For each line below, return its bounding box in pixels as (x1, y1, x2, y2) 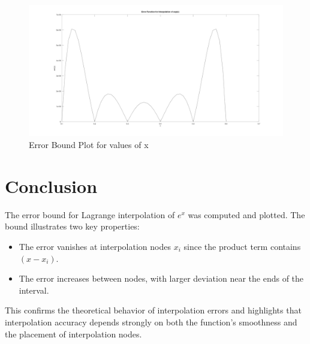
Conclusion (5, 173, 98, 198)
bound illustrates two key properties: (5, 220, 140, 233)
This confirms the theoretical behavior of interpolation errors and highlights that (5, 304, 302, 316)
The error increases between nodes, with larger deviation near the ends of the (19, 272, 304, 285)
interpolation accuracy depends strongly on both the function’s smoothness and (5, 315, 297, 328)
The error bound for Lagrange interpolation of (5, 208, 175, 221)
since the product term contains (183, 240, 301, 252)
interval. (19, 283, 49, 296)
